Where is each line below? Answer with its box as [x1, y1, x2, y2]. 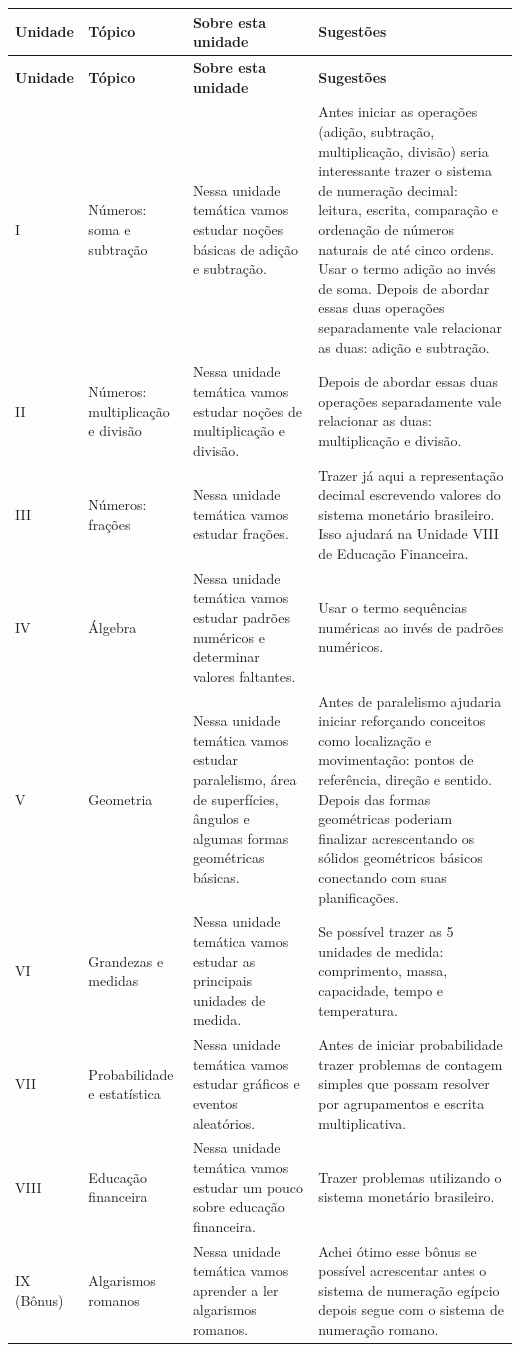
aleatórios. [192, 1112, 256, 1133]
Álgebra [88, 616, 137, 637]
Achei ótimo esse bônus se [318, 1240, 477, 1261]
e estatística [88, 1083, 161, 1104]
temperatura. [318, 999, 399, 1020]
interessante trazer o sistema [318, 160, 493, 181]
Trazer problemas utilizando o [318, 1166, 502, 1187]
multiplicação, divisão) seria [318, 140, 489, 161]
